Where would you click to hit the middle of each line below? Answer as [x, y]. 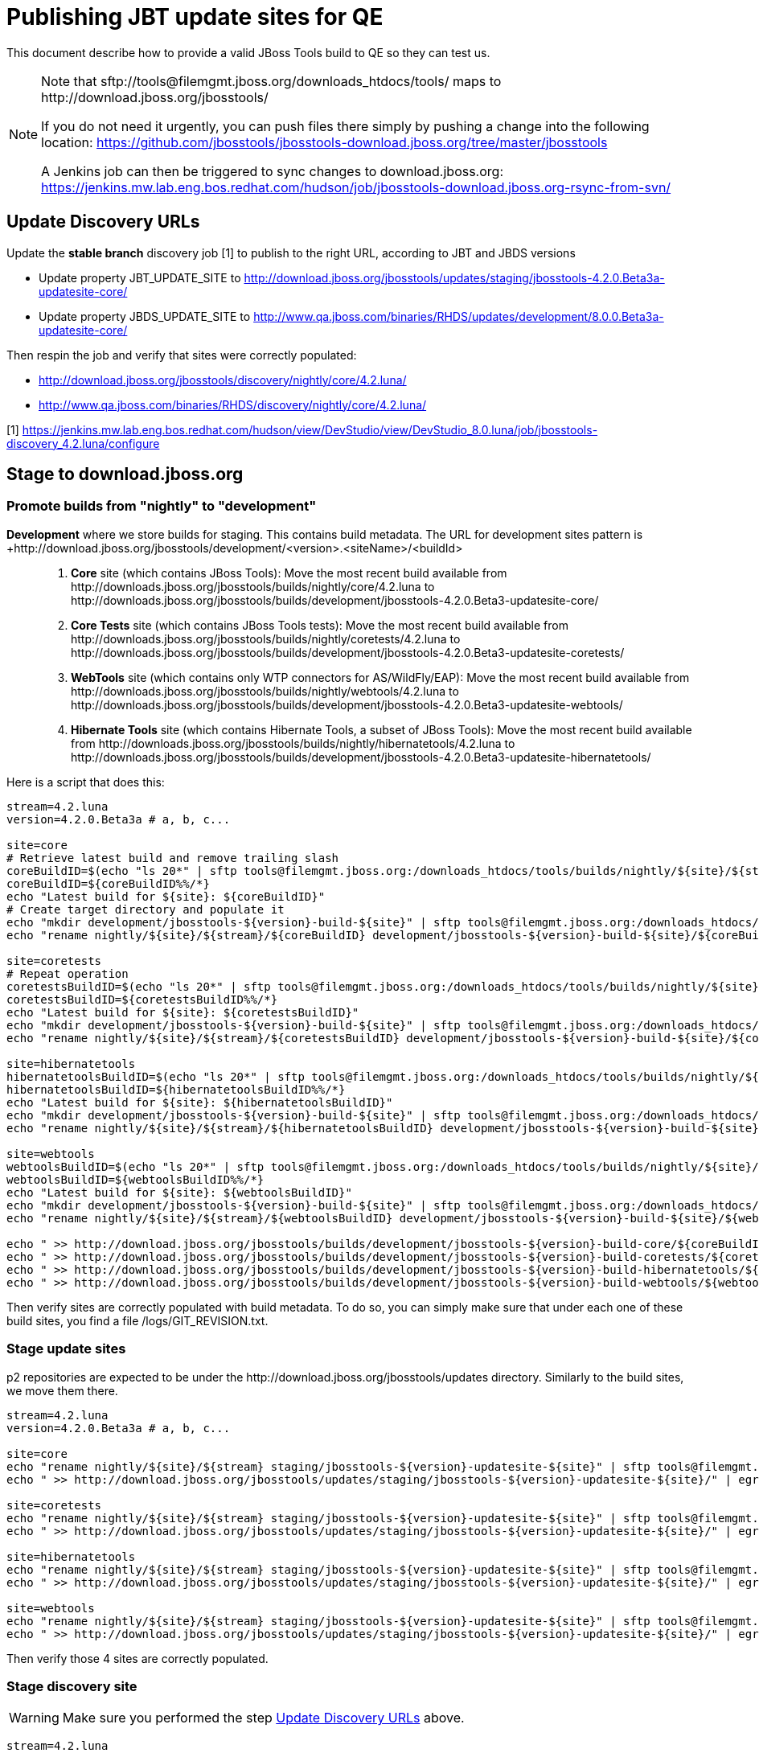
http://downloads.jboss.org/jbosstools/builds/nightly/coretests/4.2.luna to [266, 638]
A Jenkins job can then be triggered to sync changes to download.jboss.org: [272, 171]
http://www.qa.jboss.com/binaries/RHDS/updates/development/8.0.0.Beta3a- [459, 316]
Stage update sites [66, 1349]
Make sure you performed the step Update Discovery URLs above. [263, 1718]
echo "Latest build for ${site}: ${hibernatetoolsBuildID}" [200, 1102]
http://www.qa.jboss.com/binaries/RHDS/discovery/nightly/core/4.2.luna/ [233, 404]
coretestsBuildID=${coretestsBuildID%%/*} [142, 999]
